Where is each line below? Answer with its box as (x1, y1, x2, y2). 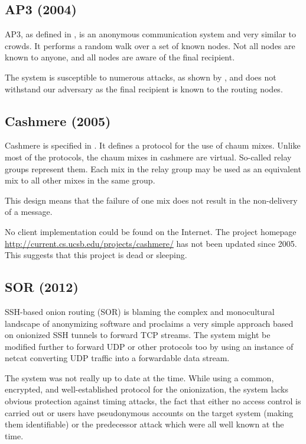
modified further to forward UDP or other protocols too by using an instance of (5, 340, 294, 352)
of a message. (5, 205, 53, 218)
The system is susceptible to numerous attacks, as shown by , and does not (5, 70, 276, 83)
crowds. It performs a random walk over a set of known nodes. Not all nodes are (5, 39, 295, 52)
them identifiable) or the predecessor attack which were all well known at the (5, 418, 284, 430)
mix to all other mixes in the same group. (5, 174, 155, 186)
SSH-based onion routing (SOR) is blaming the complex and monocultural (5, 305, 275, 317)
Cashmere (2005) (5, 111, 111, 130)
